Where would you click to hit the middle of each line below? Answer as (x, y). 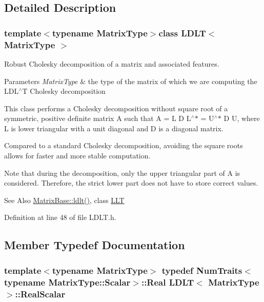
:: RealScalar (40, 294)
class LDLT (182, 33)
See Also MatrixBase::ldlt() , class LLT (64, 200)
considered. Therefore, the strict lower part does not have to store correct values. (131, 183)
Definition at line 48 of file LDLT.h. (60, 217)
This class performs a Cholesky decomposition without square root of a (116, 108)
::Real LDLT (168, 282)
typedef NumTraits (202, 270)
